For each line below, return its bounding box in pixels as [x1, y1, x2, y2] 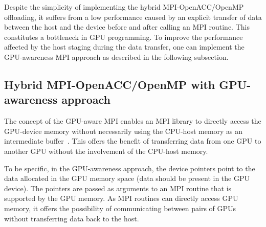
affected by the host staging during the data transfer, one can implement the [4, 41, 245, 52]
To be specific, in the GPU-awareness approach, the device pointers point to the [4, 163, 255, 173]
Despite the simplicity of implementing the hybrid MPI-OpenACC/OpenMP [4, 2, 244, 12]
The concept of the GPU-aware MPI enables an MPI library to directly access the [4, 116, 261, 126]
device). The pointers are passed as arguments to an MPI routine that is [4, 183, 232, 193]
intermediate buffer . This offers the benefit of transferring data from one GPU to [4, 135, 261, 146]
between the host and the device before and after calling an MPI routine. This [4, 21, 250, 32]
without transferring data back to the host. [4, 213, 139, 223]
